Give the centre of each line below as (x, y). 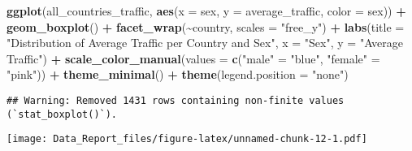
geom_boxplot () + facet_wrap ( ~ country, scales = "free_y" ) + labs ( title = (206, 26)
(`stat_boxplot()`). (62, 114)
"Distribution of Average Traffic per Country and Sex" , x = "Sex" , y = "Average (205, 43)
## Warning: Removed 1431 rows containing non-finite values (176, 100)
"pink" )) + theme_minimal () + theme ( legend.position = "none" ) (178, 74)
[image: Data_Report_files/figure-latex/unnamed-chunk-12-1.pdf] (187, 139)
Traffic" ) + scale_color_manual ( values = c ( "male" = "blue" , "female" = (193, 58)
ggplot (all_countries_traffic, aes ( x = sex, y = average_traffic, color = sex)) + (206, 11)
